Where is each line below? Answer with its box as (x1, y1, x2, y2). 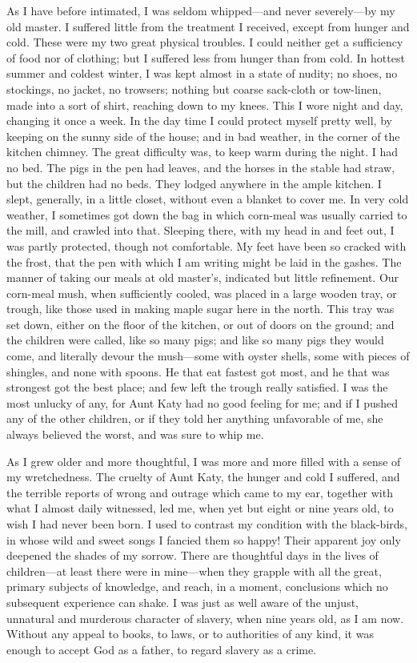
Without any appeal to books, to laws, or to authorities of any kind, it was (6, 625, 374, 642)
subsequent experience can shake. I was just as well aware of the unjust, (6, 593, 359, 610)
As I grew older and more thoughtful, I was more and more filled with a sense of (6, 452, 401, 469)
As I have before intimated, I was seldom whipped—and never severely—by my (6, 2, 395, 18)
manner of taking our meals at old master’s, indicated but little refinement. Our (6, 269, 399, 286)
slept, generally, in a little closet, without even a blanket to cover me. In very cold (6, 191, 409, 207)
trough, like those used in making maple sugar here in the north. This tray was (6, 300, 395, 317)
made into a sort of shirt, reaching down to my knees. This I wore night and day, (6, 96, 403, 113)
